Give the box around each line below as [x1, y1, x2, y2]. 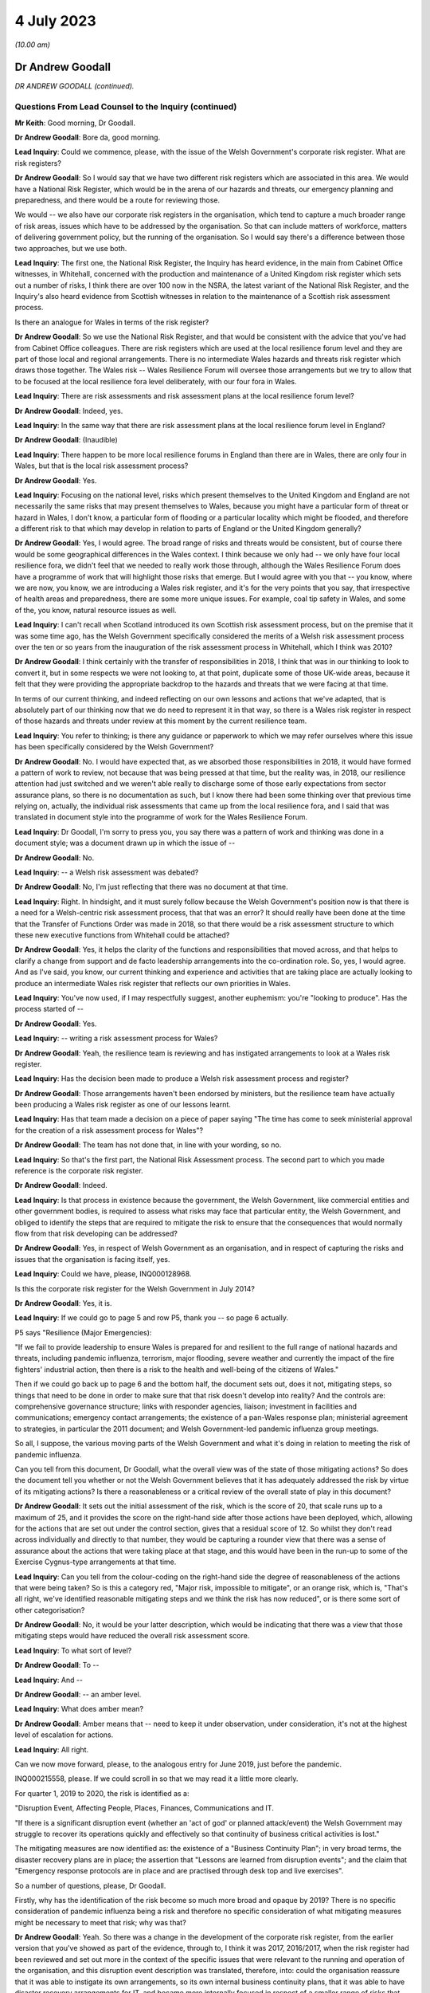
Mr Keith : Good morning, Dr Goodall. [14, 118, 135, 128]
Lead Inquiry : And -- [14, 1675, 84, 1684]
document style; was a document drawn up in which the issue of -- [14, 838, 236, 848]
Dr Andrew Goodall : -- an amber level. [14, 1690, 142, 1700]
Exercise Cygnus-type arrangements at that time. [14, 1557, 177, 1566]
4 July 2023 [14, 12, 96, 29]
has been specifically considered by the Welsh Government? [14, 742, 214, 752]
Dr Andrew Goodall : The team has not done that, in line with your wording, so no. [14, 1140, 282, 1150]
